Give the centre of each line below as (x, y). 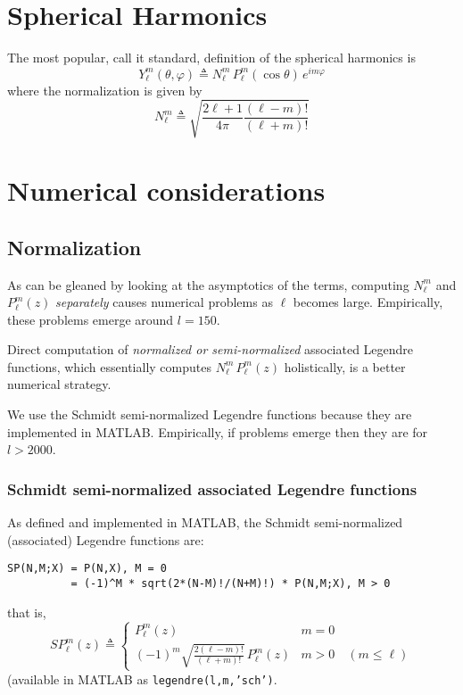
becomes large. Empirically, (368, 302)
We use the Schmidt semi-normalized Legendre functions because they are (210, 414)
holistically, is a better (345, 366)
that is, (27, 612)
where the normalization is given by (105, 90)
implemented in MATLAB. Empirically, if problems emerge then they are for (218, 431)
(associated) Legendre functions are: (106, 539)
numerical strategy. (59, 384)
